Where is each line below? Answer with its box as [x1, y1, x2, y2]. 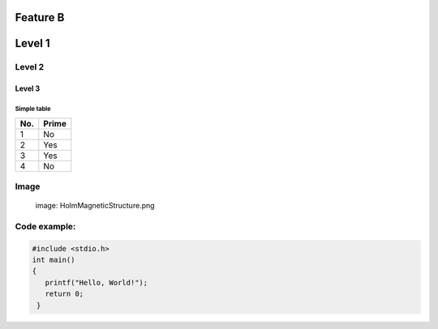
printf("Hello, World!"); [45, 278, 148, 287]
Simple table [15, 105, 51, 113]
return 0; [45, 289, 84, 299]
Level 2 [15, 62, 45, 73]
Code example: [15, 220, 76, 232]
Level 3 [15, 83, 41, 93]
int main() [32, 255, 75, 265]
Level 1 [15, 36, 50, 50]
